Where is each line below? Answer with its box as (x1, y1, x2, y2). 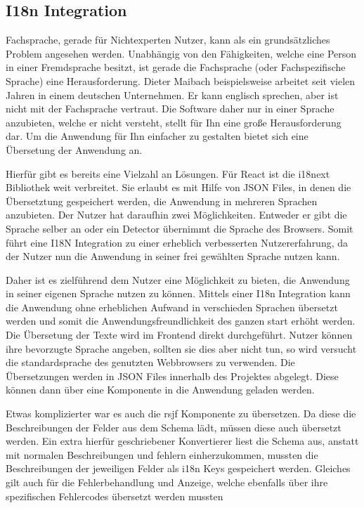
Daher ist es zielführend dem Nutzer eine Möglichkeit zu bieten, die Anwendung (6, 272, 350, 287)
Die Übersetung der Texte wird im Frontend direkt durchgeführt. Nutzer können (6, 327, 353, 342)
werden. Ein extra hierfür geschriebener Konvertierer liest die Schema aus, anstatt (6, 434, 359, 448)
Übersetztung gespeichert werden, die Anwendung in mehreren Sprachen (6, 193, 318, 208)
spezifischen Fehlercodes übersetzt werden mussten (6, 488, 223, 503)
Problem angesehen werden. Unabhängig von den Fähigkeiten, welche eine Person (6, 46, 357, 60)
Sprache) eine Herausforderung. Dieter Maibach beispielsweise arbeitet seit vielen (6, 73, 356, 88)
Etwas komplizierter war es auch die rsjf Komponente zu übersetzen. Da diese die (6, 406, 356, 421)
